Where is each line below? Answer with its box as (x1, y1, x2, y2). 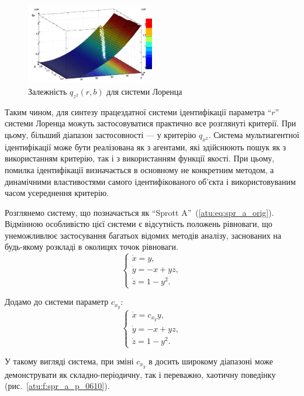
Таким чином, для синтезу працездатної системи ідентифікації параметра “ (5, 105, 272, 118)
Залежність (28, 85, 67, 97)
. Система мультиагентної (208, 128, 299, 140)
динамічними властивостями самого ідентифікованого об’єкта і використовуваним (5, 175, 296, 187)
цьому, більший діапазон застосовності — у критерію (5, 128, 196, 140)
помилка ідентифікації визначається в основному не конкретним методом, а (5, 163, 274, 175)
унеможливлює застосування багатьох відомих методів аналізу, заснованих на (5, 229, 282, 241)
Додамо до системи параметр (5, 295, 109, 308)
